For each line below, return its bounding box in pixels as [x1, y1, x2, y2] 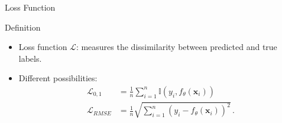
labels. [18, 52, 42, 64]
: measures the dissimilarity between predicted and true [76, 41, 277, 53]
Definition [5, 21, 41, 33]
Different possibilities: [18, 72, 98, 84]
